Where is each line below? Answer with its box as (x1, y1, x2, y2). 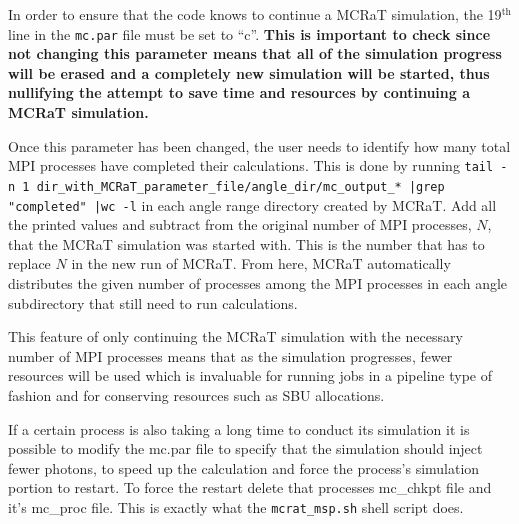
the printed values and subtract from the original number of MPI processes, (8, 214, 472, 235)
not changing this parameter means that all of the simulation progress (8, 43, 502, 64)
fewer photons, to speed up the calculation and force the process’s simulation (8, 457, 480, 478)
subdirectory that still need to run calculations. (8, 292, 298, 313)
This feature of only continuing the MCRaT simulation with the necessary (8, 326, 463, 347)
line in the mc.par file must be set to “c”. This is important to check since (8, 23, 491, 44)
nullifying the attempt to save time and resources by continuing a (8, 82, 470, 103)
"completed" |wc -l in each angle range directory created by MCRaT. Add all (8, 194, 497, 215)
